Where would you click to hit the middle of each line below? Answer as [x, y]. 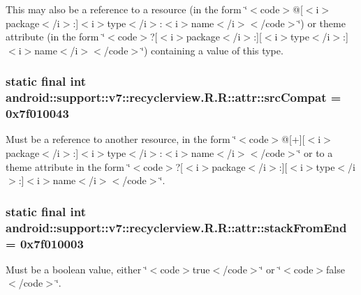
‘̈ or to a [315, 153]
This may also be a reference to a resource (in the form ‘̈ [127, 9]
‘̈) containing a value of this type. [212, 50]
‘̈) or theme [322, 23]
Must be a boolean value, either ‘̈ [76, 269]
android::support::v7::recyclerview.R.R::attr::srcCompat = [174, 97]
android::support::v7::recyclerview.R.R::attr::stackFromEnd [176, 227]
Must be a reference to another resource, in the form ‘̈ [121, 139]
